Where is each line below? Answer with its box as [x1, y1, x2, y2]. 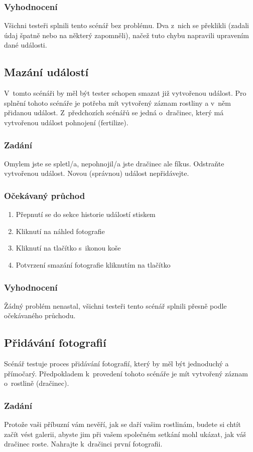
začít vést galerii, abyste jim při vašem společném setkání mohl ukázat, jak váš [4, 428, 246, 439]
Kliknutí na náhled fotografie [16, 225, 105, 236]
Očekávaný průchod [4, 189, 85, 201]
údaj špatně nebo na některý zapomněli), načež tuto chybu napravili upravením [4, 30, 249, 40]
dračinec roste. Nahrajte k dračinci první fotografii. [4, 438, 163, 449]
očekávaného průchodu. [4, 310, 76, 321]
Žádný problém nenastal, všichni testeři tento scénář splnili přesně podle [4, 300, 227, 311]
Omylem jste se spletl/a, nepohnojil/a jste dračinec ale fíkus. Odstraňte [4, 158, 224, 168]
